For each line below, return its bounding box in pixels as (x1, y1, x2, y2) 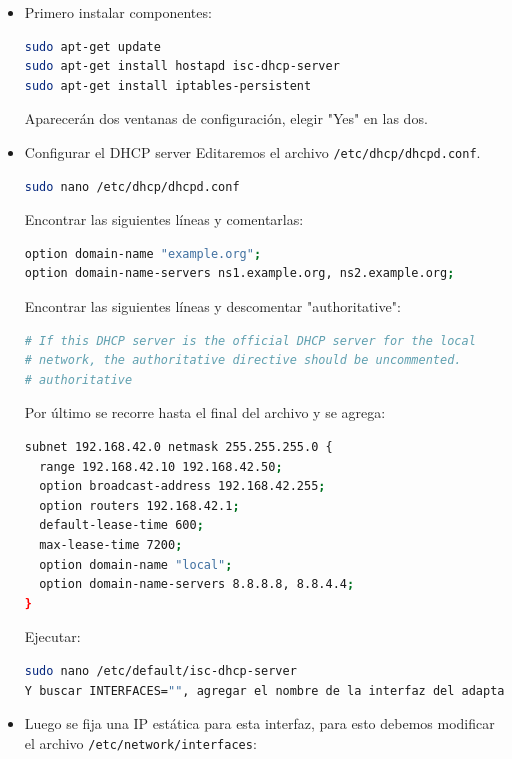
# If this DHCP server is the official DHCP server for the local (24, 333, 476, 348)
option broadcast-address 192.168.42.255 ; (39, 479, 326, 494)
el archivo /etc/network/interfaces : (24, 732, 257, 753)
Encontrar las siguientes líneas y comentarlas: (24, 209, 304, 230)
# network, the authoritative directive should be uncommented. (24, 353, 462, 368)
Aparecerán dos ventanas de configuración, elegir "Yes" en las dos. (24, 108, 428, 129)
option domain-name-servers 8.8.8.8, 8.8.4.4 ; (39, 577, 355, 592)
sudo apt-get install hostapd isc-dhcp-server (24, 59, 340, 74)
